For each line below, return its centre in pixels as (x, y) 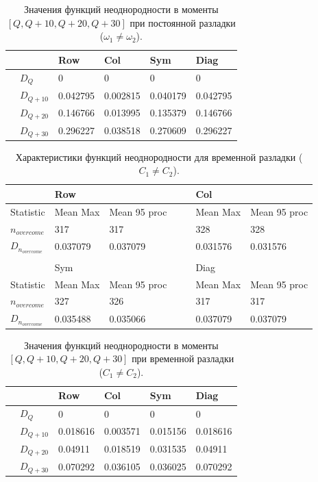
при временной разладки (183, 358)
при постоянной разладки (183, 22)
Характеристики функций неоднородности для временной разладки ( (159, 156)
